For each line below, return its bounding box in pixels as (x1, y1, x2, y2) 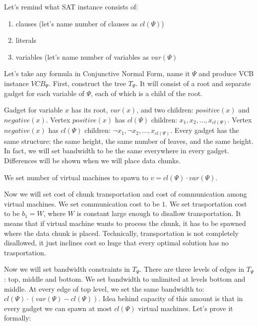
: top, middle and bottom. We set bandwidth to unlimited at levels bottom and (4, 273, 246, 284)
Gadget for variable (4, 105, 63, 115)
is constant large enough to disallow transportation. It (76, 208, 241, 218)
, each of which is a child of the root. (91, 88, 202, 98)
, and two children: (136, 105, 193, 115)
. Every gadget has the (170, 125, 239, 135)
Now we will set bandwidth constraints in (4, 264, 130, 274)
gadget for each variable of (4, 88, 84, 98)
